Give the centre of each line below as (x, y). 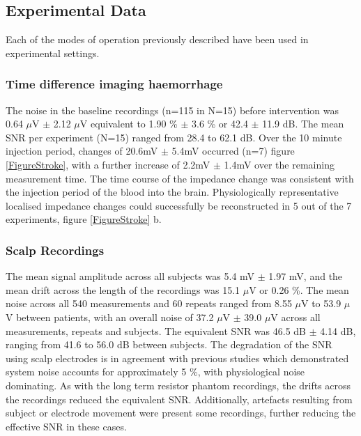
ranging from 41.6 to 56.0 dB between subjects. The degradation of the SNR (169, 344)
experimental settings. (53, 53)
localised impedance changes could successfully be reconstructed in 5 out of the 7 (179, 205)
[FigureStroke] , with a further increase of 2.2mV (108, 164)
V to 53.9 (321, 303)
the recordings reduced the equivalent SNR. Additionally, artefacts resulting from (179, 399)
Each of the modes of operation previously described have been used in (157, 39)
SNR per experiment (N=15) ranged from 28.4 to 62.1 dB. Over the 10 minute (174, 137)
